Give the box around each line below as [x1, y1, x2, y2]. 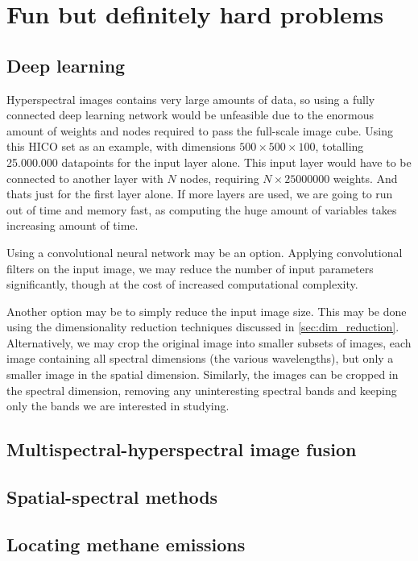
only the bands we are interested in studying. [6, 397, 230, 414]
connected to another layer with [6, 169, 163, 186]
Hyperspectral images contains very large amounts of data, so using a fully [6, 90, 375, 107]
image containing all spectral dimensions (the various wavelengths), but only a [6, 350, 394, 367]
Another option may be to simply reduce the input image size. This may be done [6, 302, 407, 319]
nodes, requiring [180, 169, 259, 186]
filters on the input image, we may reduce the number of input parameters [6, 260, 374, 276]
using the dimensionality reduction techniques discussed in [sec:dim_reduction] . [6, 318, 399, 335]
